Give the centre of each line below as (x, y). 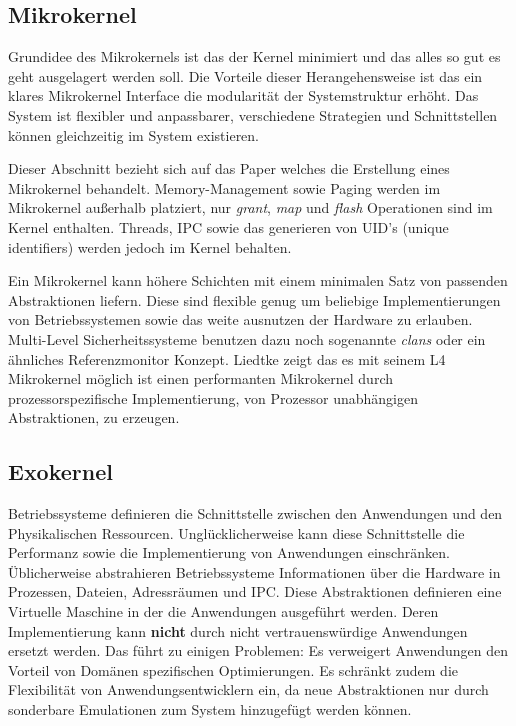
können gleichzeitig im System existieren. (134, 134)
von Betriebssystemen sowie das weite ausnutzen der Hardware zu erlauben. (240, 319)
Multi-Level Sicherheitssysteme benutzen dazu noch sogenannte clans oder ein (247, 338)
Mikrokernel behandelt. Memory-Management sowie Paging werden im (224, 187)
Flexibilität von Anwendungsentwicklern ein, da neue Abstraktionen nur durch (248, 689)
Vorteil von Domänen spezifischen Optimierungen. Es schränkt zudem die (233, 669)
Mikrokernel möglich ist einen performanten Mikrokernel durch (200, 378)
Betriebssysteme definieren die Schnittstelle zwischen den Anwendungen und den (255, 513)
